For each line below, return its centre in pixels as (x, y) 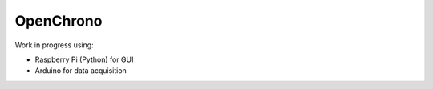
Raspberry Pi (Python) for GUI (84, 59)
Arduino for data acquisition (81, 71)
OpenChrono (59, 21)
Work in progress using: (54, 45)
